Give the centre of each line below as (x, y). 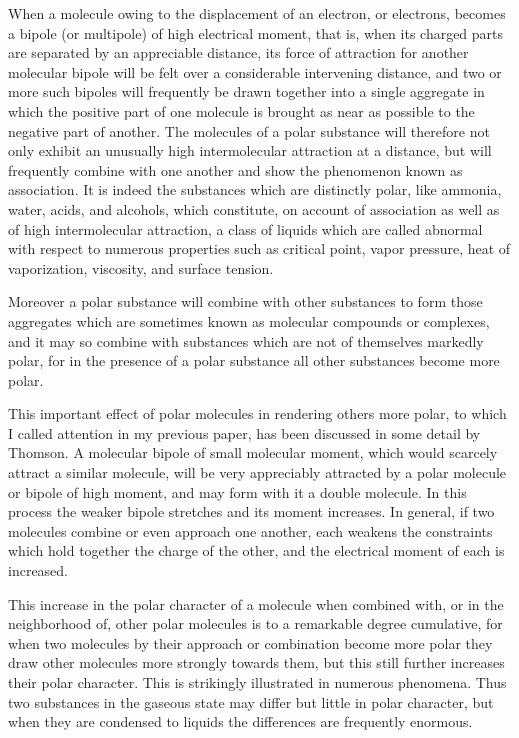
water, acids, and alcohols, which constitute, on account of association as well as (254, 208)
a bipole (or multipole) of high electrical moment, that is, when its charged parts (256, 32)
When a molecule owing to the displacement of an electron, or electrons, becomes (257, 13)
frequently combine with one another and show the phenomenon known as (235, 169)
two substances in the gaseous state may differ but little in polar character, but (251, 701)
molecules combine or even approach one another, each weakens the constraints (250, 530)
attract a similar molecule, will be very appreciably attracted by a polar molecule (257, 472)
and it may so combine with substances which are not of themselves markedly (246, 340)
